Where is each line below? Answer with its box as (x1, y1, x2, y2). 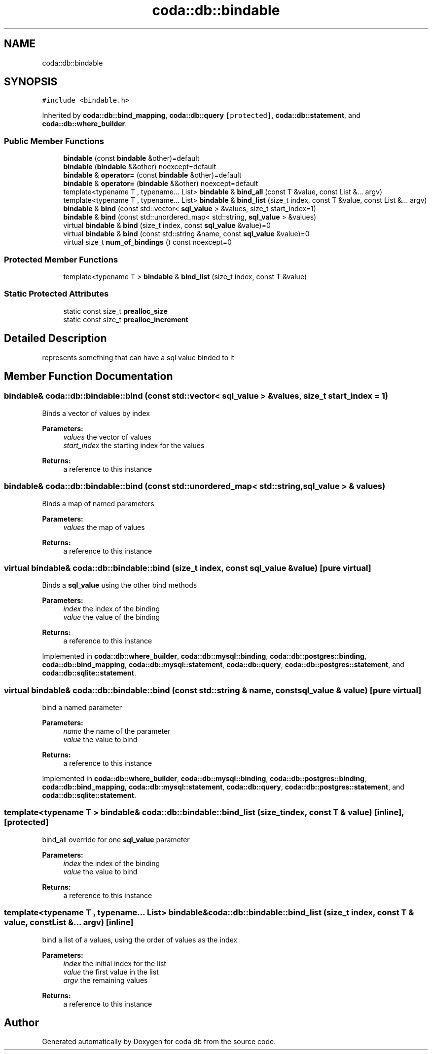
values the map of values (63, 523, 145, 531)
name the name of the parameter (63, 727, 171, 735)
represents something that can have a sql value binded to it (42, 353, 235, 362)
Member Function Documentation (4, 370, 173, 382)
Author (4, 1016, 39, 1029)
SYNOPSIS (4, 75, 58, 88)
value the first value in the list (63, 967, 159, 976)
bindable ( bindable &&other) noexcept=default (63, 162, 216, 171)
